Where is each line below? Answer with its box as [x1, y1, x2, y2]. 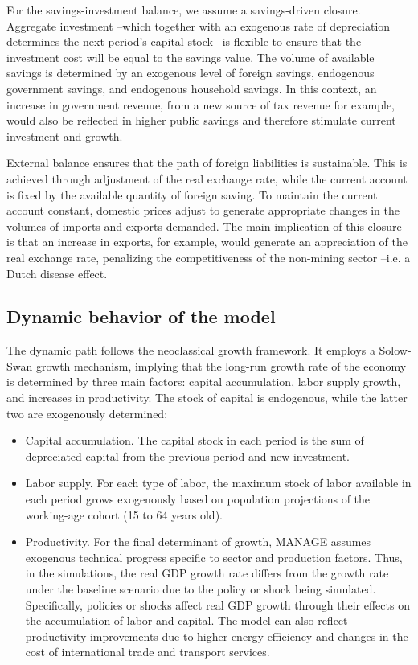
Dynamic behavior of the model [6, 304, 276, 329]
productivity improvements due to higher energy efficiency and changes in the [25, 627, 408, 644]
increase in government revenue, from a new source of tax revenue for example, [6, 96, 395, 113]
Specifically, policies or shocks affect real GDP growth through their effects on [25, 596, 410, 613]
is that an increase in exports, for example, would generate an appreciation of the [6, 233, 408, 250]
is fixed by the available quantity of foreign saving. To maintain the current [6, 186, 378, 203]
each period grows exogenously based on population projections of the [25, 491, 371, 507]
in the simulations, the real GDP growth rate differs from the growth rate [25, 564, 389, 581]
